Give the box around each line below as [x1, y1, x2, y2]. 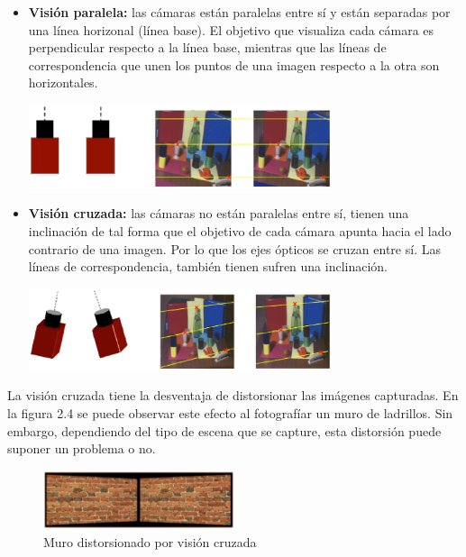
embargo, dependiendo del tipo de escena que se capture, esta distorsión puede [7, 421, 442, 440]
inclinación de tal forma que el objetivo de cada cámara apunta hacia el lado [28, 222, 452, 241]
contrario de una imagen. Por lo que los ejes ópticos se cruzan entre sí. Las [28, 239, 441, 258]
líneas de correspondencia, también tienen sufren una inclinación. [28, 257, 388, 276]
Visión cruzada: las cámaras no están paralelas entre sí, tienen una [28, 204, 409, 223]
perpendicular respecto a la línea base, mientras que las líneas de [28, 38, 387, 57]
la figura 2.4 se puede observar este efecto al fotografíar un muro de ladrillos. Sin [7, 403, 453, 422]
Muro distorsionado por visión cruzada [43, 532, 257, 551]
